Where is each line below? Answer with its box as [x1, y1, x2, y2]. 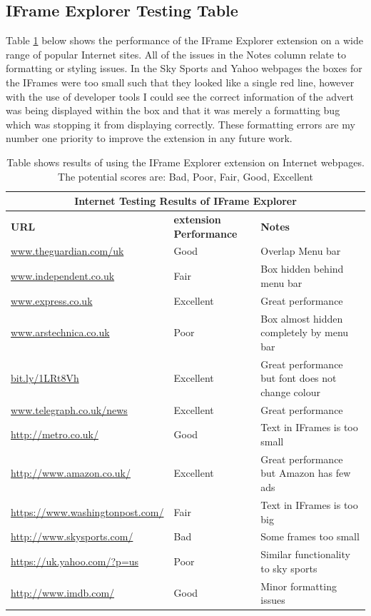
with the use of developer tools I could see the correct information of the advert [6, 89, 355, 103]
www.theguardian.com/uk [11, 243, 124, 258]
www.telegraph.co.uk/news [11, 402, 128, 417]
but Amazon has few [260, 465, 351, 480]
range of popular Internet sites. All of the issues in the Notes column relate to [6, 46, 346, 61]
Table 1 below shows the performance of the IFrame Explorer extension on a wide [6, 33, 363, 48]
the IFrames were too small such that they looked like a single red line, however [6, 74, 355, 89]
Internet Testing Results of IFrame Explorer [74, 193, 297, 208]
